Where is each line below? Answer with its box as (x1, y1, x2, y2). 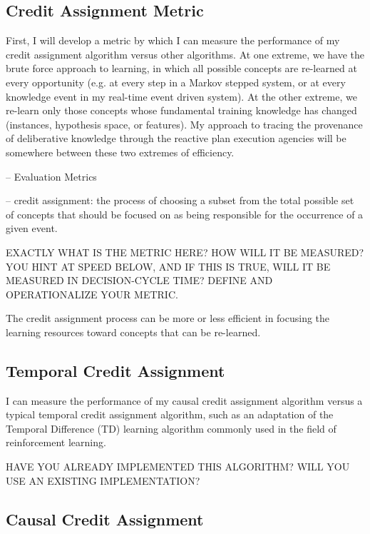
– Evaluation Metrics (6, 168, 97, 183)
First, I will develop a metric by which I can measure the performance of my (6, 33, 340, 48)
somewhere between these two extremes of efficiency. (6, 144, 235, 159)
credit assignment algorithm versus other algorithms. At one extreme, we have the (6, 46, 365, 61)
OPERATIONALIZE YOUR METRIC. (6, 286, 178, 301)
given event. (6, 221, 58, 236)
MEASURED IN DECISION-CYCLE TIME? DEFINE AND (6, 273, 273, 288)
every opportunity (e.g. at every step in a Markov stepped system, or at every (6, 74, 346, 89)
